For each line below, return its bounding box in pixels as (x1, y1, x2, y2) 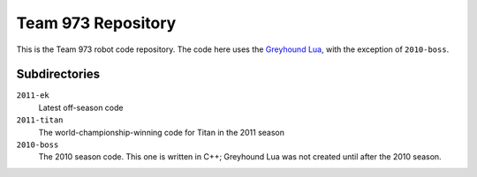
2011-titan (16, 115, 64, 125)
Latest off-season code (38, 102, 124, 113)
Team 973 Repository (16, 13, 177, 33)
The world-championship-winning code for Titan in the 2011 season (38, 127, 285, 137)
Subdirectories (16, 67, 101, 82)
